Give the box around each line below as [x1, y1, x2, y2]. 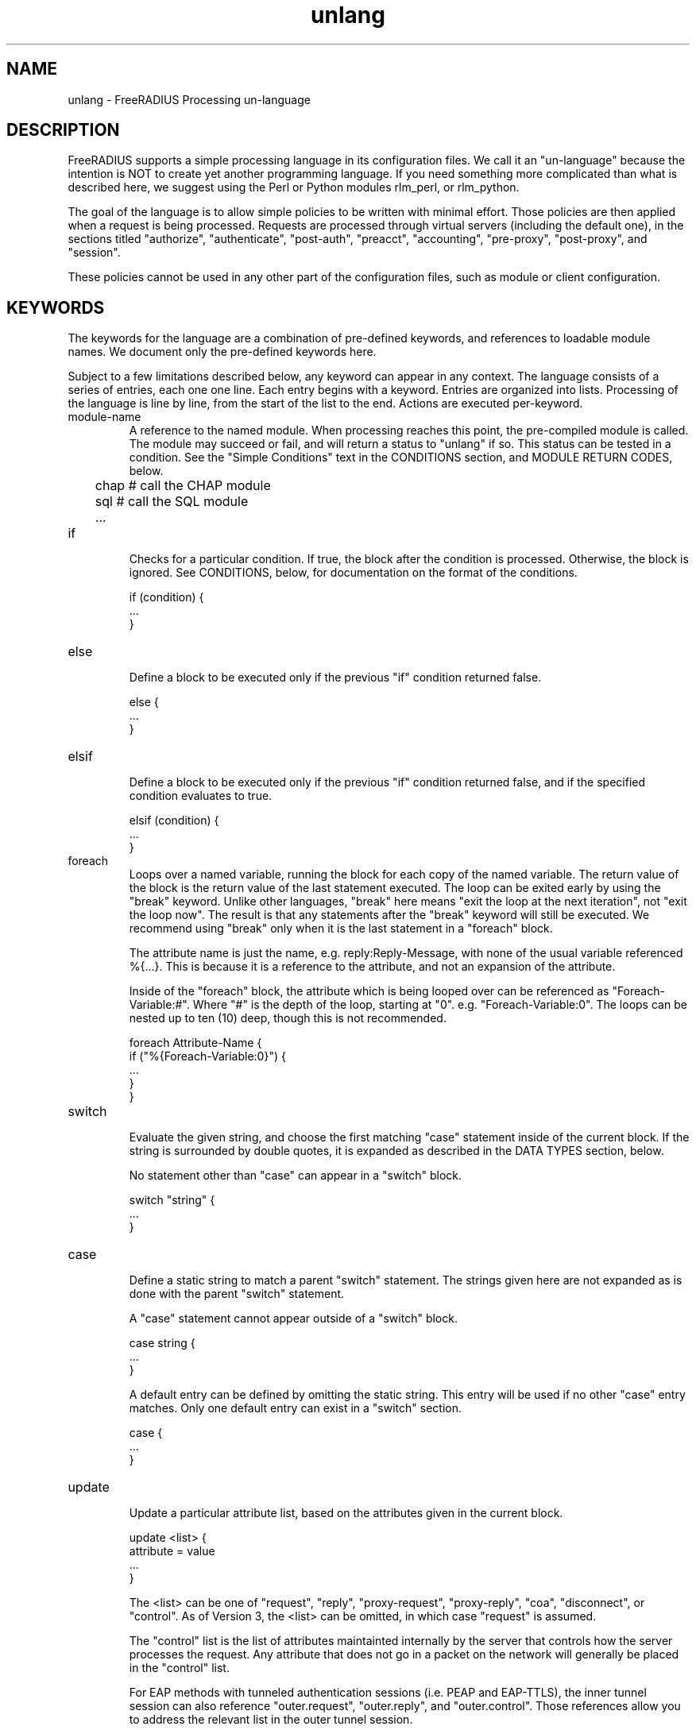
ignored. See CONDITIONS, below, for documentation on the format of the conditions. [129, 566, 578, 580]
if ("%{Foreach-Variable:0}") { [129, 1049, 286, 1064]
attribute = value [129, 1544, 215, 1558]
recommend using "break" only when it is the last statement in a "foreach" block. [129, 921, 553, 936]
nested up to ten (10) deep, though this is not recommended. [129, 1011, 447, 1025]
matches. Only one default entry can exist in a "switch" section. [129, 1401, 462, 1415]
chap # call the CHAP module [95, 477, 271, 494]
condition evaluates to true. [129, 789, 273, 803]
